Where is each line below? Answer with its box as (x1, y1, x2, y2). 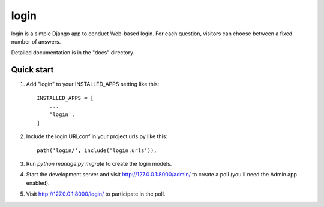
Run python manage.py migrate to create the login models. (26, 160, 172, 167)
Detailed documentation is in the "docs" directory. (11, 49, 135, 56)
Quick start (11, 65, 54, 75)
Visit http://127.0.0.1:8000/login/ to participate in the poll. (26, 190, 166, 197)
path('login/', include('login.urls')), (37, 147, 157, 154)
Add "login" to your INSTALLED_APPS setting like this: (26, 81, 160, 88)
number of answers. (11, 38, 61, 45)
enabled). (26, 179, 50, 187)
